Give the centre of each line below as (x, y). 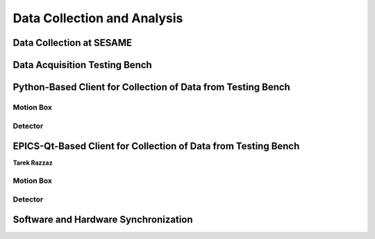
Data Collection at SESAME (73, 43)
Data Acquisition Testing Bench (82, 65)
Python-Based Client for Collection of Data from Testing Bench (152, 87)
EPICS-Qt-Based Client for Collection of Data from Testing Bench (156, 146)
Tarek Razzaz (33, 163)
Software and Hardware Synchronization (103, 220)
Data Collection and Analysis (98, 18)
